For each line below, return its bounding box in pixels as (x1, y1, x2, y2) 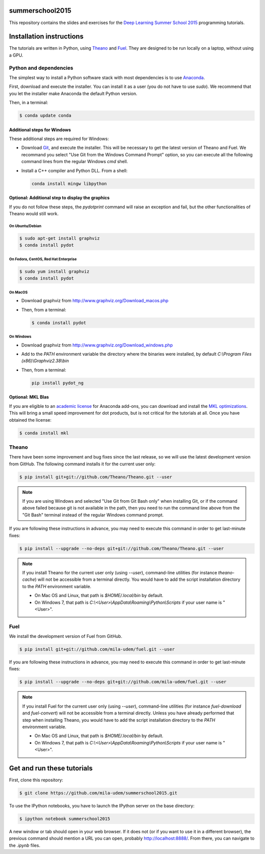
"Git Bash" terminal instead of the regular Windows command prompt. (22, 512, 164, 518)
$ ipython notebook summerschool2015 (19, 816, 110, 822)
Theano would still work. (9, 211, 59, 217)
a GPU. (9, 52, 24, 58)
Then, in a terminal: (9, 100, 49, 106)
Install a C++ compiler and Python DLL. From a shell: (21, 168, 128, 173)
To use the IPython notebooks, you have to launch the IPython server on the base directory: (9, 802, 195, 808)
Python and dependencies (9, 64, 74, 71)
